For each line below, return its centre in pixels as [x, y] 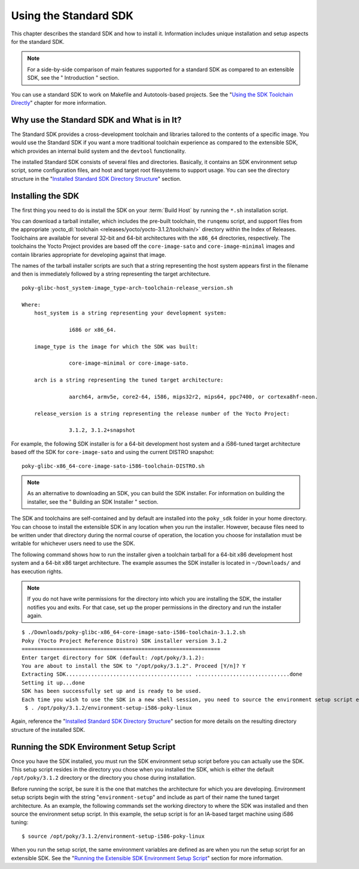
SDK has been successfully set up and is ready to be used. [112, 691]
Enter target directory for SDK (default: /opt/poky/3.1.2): [113, 658]
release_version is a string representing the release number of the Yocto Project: [162, 414]
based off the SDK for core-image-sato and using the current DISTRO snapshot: [113, 452]
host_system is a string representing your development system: [130, 313]
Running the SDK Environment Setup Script [93, 747]
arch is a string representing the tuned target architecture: [129, 380]
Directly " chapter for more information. [59, 102]
